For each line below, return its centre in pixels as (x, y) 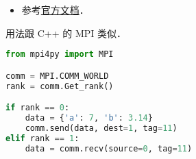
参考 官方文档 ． (55, 10)
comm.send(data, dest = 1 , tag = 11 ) (101, 128)
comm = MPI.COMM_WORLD (57, 76)
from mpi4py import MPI (60, 54)
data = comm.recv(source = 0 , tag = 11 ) (109, 148)
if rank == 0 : (38, 108)
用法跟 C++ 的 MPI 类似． (66, 33)
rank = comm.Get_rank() (60, 86)
